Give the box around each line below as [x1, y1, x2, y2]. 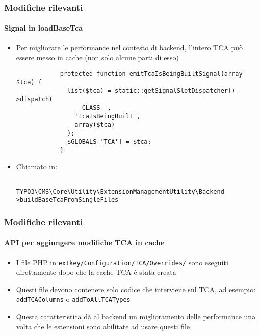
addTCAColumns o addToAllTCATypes [16, 294, 131, 304]
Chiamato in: [16, 161, 57, 172]
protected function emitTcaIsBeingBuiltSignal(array [60, 70, 243, 78]
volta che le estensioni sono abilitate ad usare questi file [16, 321, 190, 331]
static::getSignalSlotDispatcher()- [115, 87, 239, 95]
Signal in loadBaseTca [4, 22, 83, 33]
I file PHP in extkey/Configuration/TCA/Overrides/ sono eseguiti [16, 256, 228, 267]
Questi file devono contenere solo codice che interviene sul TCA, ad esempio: [16, 284, 256, 294]
